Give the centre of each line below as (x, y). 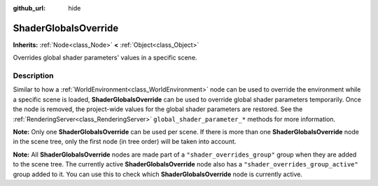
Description (33, 76)
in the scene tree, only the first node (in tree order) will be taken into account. (125, 142)
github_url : (29, 8)
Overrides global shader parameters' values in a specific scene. (105, 58)
